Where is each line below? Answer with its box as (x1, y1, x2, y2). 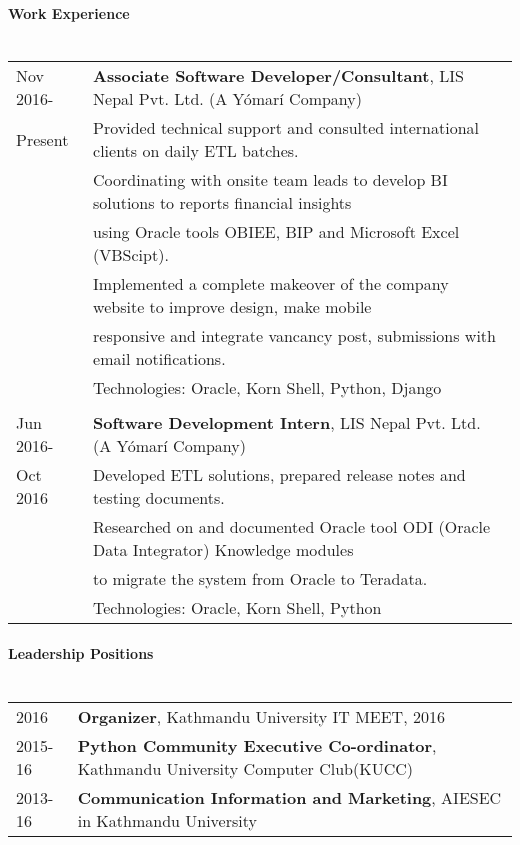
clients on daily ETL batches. (93, 139, 299, 163)
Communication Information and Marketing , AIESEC (77, 785, 502, 809)
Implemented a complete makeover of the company (93, 272, 449, 296)
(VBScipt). (93, 243, 169, 267)
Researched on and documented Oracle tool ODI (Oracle (93, 515, 491, 539)
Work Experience (8, 2, 130, 23)
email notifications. (93, 347, 226, 371)
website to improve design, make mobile (93, 295, 372, 319)
